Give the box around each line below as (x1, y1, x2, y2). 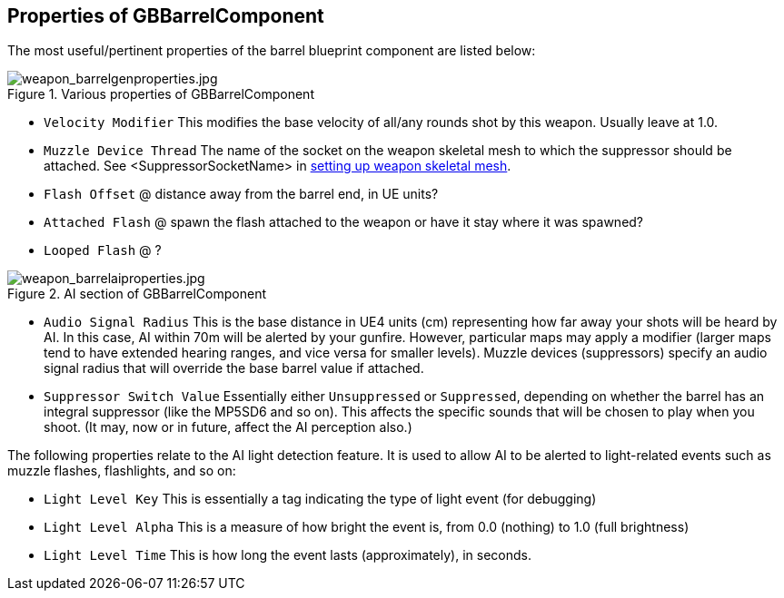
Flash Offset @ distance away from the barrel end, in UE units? (44, 186, 439, 202)
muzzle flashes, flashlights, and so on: (7, 463, 236, 479)
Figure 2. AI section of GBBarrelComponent (7, 286, 267, 302)
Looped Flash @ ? (44, 242, 162, 259)
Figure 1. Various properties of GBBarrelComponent (7, 86, 314, 103)
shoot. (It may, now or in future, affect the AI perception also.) (44, 419, 412, 436)
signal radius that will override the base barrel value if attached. (44, 360, 424, 377)
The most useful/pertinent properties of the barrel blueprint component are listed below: (7, 43, 536, 59)
